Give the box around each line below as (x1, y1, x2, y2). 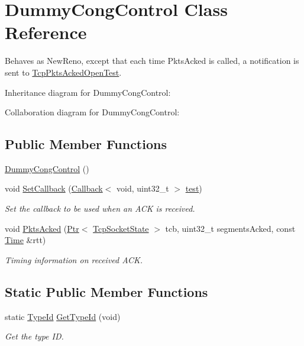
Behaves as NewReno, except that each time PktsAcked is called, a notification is (5, 54, 299, 67)
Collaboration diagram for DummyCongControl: (5, 106, 180, 118)
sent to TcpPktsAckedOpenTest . (5, 66, 122, 78)
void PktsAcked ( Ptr (5, 222, 79, 234)
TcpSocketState (93, 222, 149, 234)
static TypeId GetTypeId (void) (5, 310, 121, 322)
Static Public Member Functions (5, 282, 208, 300)
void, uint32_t (117, 182, 169, 195)
